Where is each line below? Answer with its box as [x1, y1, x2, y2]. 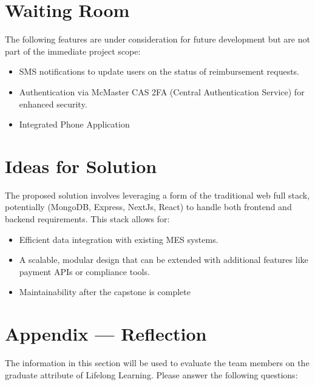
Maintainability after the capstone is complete [19, 285, 191, 298]
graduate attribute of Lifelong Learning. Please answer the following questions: [5, 368, 298, 381]
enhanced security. [19, 97, 87, 110]
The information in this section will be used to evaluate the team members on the [5, 356, 310, 369]
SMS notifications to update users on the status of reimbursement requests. [19, 65, 300, 78]
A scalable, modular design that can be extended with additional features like [19, 253, 308, 266]
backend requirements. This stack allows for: [5, 213, 170, 225]
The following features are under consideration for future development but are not [5, 33, 310, 46]
